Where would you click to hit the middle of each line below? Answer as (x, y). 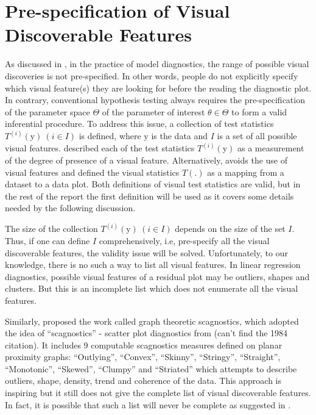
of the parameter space (47, 111)
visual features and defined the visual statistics (92, 172)
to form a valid (259, 111)
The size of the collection (51, 229)
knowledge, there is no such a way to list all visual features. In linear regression (153, 265)
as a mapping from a (246, 172)
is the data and (180, 136)
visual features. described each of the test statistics (100, 148)
